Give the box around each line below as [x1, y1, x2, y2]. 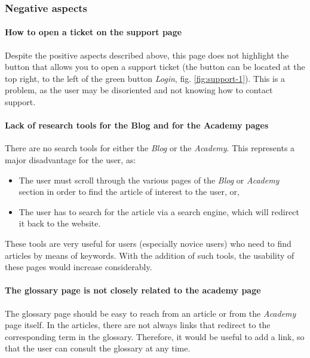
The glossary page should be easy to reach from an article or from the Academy [5, 307, 296, 319]
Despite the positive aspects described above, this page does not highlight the [5, 48, 289, 61]
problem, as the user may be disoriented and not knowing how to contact [5, 84, 273, 96]
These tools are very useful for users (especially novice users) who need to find [5, 237, 291, 249]
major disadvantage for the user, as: [5, 154, 136, 166]
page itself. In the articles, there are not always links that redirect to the [5, 319, 271, 331]
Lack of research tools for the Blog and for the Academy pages [5, 119, 269, 131]
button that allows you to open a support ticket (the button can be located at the [5, 60, 305, 73]
